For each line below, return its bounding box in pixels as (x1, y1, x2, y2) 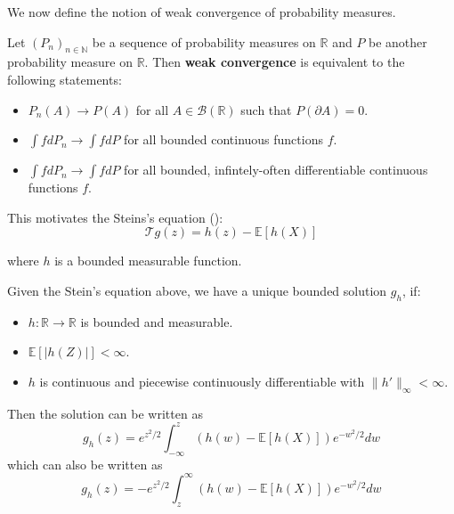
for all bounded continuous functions (124, 130, 323, 149)
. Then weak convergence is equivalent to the (144, 53, 405, 71)
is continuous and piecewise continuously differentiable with (39, 371, 365, 390)
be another (369, 32, 427, 51)
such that (240, 100, 292, 118)
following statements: (7, 69, 122, 88)
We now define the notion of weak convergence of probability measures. (7, 3, 396, 20)
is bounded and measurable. (80, 312, 233, 330)
